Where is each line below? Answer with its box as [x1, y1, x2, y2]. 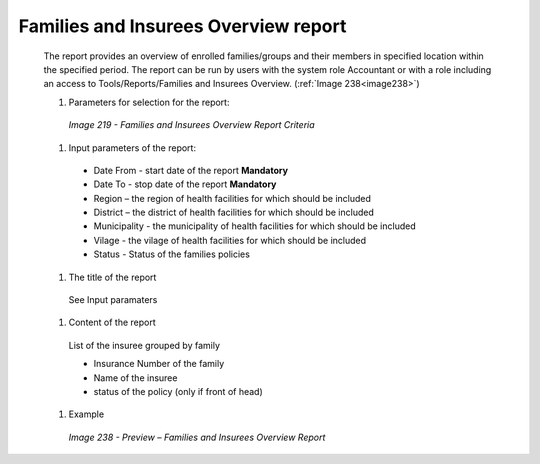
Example [68, 408, 105, 420]
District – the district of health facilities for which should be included [93, 206, 374, 219]
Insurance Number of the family [93, 358, 225, 370]
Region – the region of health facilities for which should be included [93, 192, 372, 204]
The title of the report [68, 271, 157, 283]
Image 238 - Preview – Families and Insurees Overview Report [68, 431, 326, 443]
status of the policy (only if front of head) [93, 385, 264, 397]
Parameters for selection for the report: [68, 96, 230, 108]
